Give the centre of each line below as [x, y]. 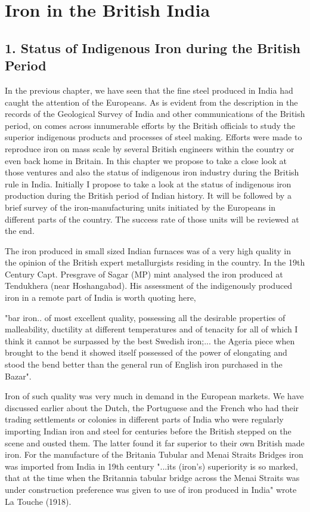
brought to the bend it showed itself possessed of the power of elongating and [146, 352]
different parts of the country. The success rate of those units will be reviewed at [152, 219]
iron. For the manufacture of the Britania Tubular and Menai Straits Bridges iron [154, 454]
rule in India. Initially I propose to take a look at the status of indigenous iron [148, 183]
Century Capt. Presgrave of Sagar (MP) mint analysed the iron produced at [144, 274]
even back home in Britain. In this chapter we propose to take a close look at [146, 160]
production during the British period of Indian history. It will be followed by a [148, 195]
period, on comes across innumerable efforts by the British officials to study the [150, 125]
